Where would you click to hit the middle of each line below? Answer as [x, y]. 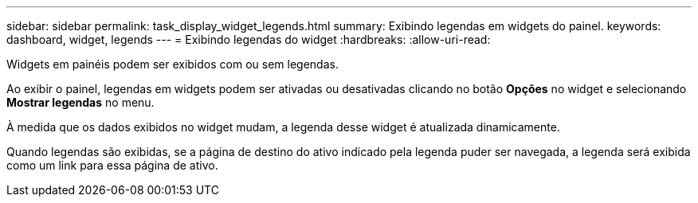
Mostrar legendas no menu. [80, 102]
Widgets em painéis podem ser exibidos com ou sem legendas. [173, 64]
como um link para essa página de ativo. [112, 165]
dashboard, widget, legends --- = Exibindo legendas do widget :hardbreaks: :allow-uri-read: [249, 39]
